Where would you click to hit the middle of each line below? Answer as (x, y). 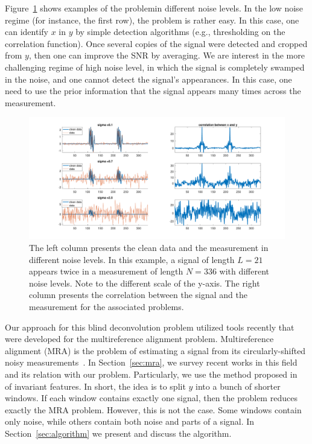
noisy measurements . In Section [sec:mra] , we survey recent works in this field (151, 362)
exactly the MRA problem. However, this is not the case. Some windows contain (153, 409)
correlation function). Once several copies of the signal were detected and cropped (156, 43)
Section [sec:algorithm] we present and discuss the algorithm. (118, 433)
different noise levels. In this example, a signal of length (132, 259)
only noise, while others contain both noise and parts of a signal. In (130, 421)
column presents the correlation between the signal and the (138, 295)
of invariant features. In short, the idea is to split (95, 386)
